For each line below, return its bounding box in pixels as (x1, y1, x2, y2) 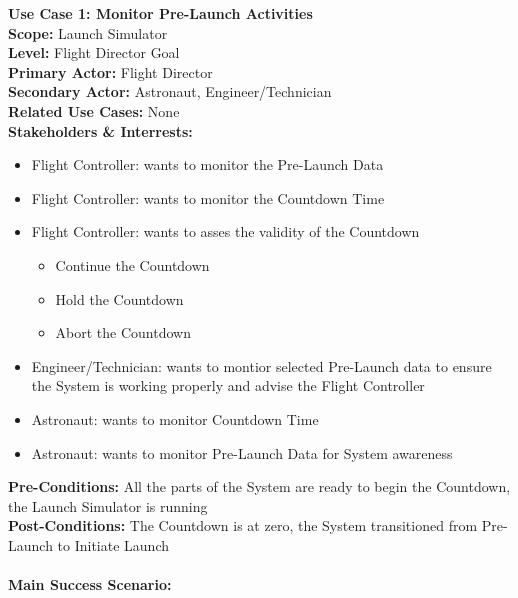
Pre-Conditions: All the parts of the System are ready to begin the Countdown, (8, 476, 511, 497)
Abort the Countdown (55, 322, 191, 343)
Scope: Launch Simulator (8, 22, 168, 43)
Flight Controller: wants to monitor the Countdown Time (31, 187, 385, 208)
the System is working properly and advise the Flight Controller (31, 375, 425, 396)
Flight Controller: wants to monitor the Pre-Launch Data (31, 154, 384, 175)
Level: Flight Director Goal (8, 42, 180, 63)
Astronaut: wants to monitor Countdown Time (31, 408, 319, 429)
